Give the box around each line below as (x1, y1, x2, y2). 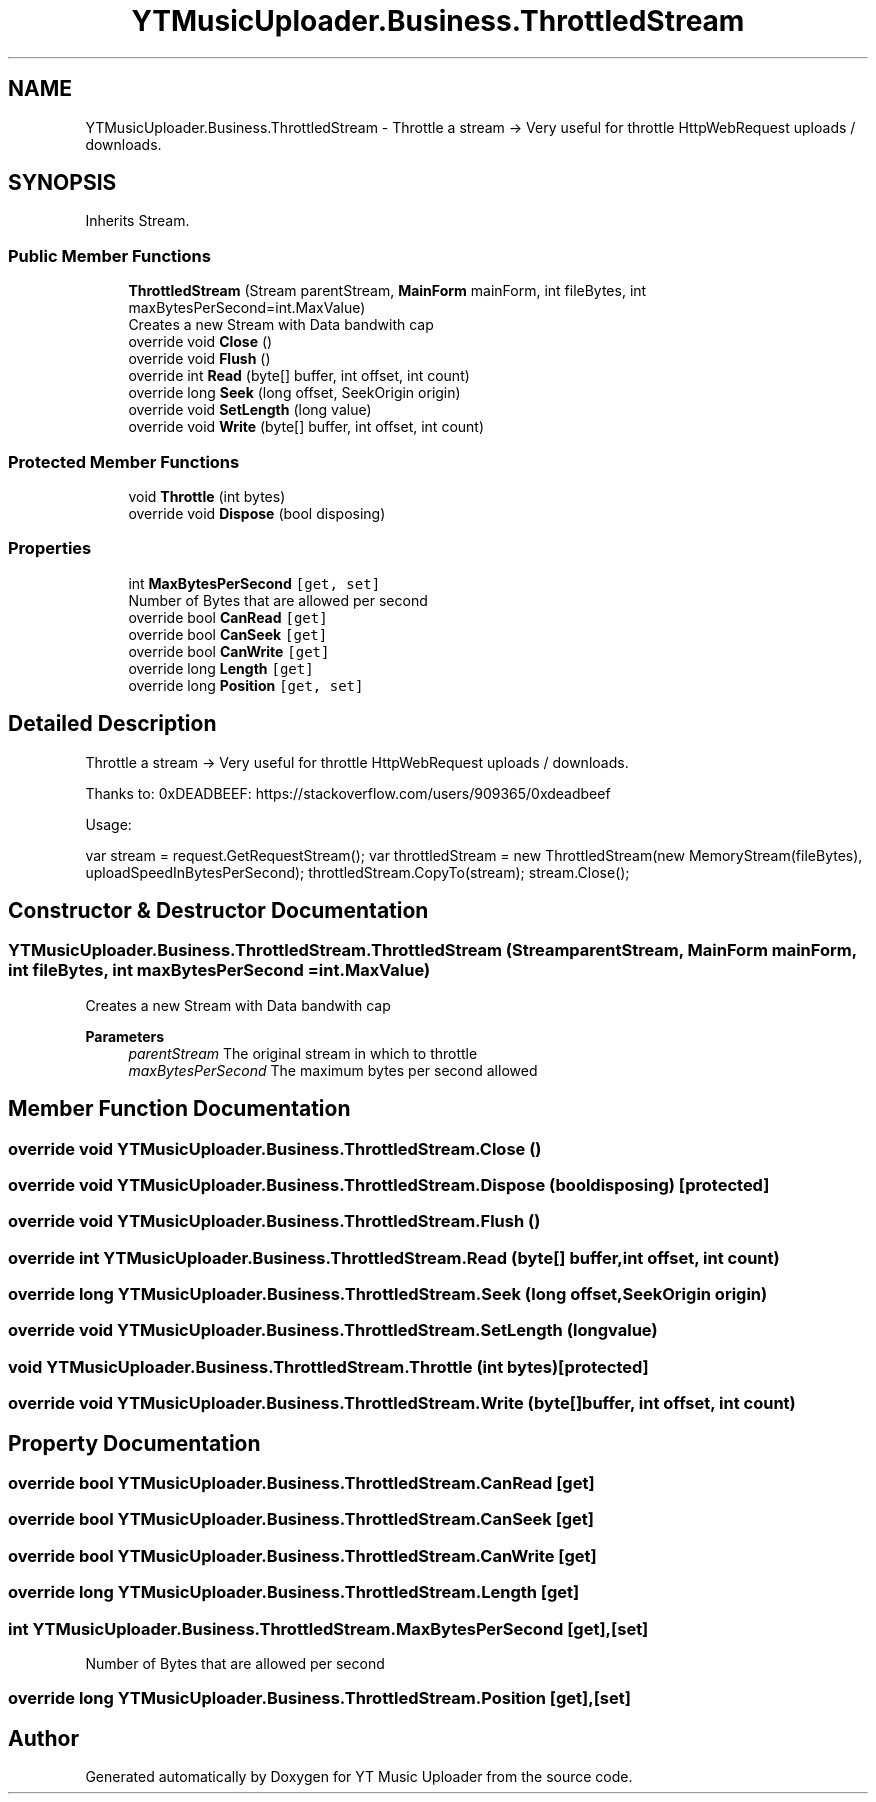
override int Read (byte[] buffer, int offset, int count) (128, 367, 470, 385)
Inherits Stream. (85, 212, 190, 230)
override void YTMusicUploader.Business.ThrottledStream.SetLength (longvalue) (8, 1320, 658, 1341)
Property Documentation (8, 1430, 261, 1456)
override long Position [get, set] (128, 676, 364, 694)
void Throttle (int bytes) (128, 487, 286, 505)
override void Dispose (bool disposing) (128, 504, 386, 522)
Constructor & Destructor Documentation (8, 897, 429, 923)
